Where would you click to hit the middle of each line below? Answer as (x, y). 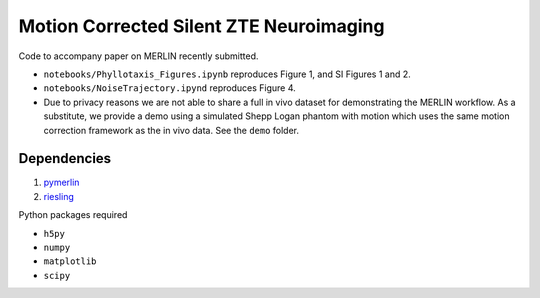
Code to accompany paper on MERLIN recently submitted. (138, 56)
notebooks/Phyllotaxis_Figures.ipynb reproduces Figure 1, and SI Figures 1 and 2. (227, 74)
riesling (58, 196)
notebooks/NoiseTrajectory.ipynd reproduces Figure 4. (170, 88)
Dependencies (65, 158)
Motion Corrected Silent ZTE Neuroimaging (201, 26)
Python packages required (73, 215)
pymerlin (61, 182)
